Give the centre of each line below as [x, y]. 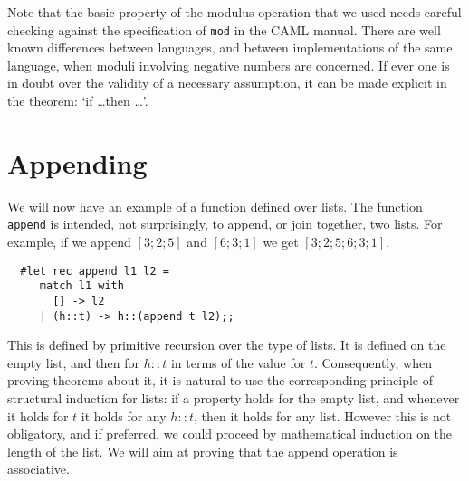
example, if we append [69, 242]
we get [281, 242]
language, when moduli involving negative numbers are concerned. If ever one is [229, 65]
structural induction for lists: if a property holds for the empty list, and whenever [234, 398]
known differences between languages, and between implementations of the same [230, 47]
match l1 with [81, 286]
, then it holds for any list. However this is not [322, 415]
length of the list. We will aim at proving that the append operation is [203, 451]
